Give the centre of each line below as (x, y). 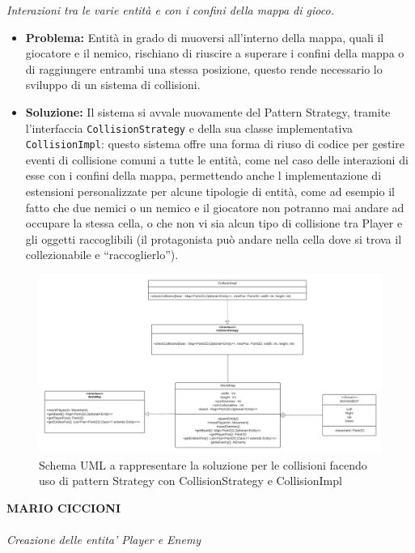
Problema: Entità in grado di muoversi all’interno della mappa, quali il (205, 37)
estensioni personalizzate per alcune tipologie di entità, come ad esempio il (210, 191)
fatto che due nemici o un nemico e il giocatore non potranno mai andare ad (215, 207)
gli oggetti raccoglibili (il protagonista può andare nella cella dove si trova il (214, 238)
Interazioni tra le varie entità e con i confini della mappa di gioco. (170, 10)
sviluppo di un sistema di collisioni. (113, 85)
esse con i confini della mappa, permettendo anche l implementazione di (203, 175)
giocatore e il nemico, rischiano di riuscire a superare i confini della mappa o (215, 53)
